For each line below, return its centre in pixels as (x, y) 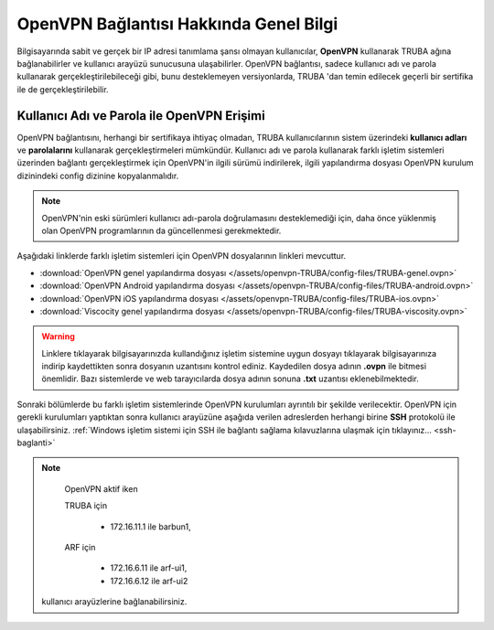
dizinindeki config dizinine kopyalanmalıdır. (98, 176)
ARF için (80, 547)
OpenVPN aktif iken (101, 488)
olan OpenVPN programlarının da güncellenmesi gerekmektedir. (161, 230)
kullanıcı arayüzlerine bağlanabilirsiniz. (114, 602)
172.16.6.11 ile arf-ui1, (149, 568)
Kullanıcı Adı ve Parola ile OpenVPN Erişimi (141, 116)
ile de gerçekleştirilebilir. (63, 89)
